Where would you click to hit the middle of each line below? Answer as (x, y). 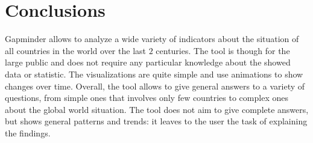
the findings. (28, 132)
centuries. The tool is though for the (223, 50)
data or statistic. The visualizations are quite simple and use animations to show (154, 74)
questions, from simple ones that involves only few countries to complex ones (147, 98)
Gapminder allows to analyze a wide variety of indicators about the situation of (152, 39)
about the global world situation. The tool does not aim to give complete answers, (157, 109)
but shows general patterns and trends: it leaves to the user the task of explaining (156, 121)
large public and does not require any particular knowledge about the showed (148, 62)
